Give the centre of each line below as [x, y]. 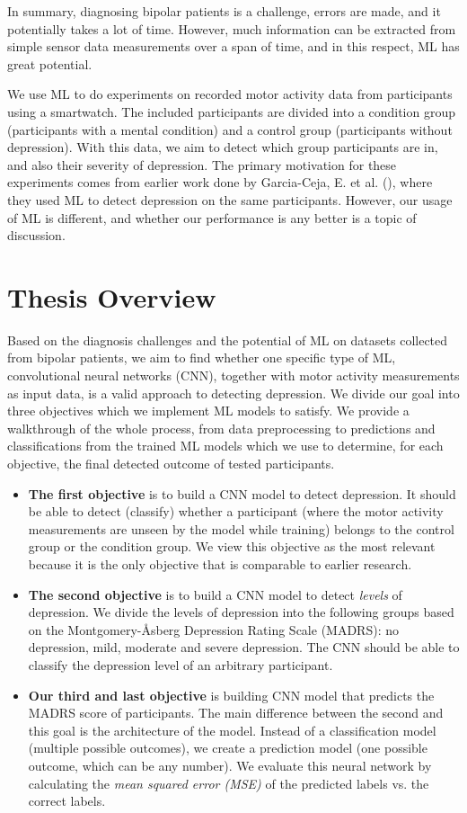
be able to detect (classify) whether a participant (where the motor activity [236, 511]
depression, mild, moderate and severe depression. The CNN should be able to [244, 647]
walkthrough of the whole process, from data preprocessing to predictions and [221, 428]
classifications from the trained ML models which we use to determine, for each [225, 446]
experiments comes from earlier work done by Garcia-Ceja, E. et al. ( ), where [220, 182]
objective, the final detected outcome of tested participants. [171, 463]
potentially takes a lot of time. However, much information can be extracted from [232, 28]
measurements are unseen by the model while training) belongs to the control [241, 528]
